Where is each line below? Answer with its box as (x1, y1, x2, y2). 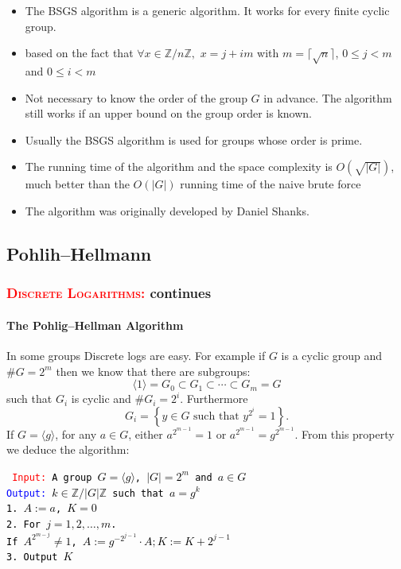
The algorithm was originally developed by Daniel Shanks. (25, 202, 310, 219)
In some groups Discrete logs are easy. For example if (6, 346, 266, 363)
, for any (55, 425, 97, 442)
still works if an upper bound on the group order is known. (25, 105, 313, 122)
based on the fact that (25, 45, 134, 61)
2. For (6, 518, 41, 530)
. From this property (294, 425, 395, 442)
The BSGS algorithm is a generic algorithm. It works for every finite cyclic (25, 2, 390, 18)
